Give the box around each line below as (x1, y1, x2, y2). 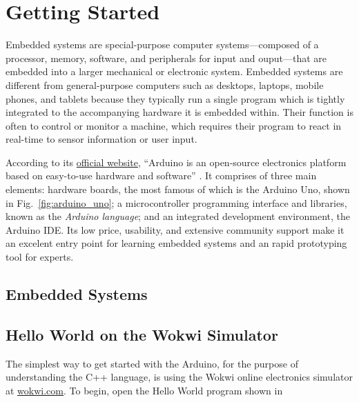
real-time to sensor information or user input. (6, 132, 197, 146)
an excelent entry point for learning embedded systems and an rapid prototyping (6, 236, 347, 250)
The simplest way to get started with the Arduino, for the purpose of (6, 356, 298, 370)
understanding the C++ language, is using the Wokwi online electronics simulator (6, 370, 353, 384)
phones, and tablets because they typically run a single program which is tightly (6, 91, 345, 105)
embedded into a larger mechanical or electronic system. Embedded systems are (6, 64, 343, 79)
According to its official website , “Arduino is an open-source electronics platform (6, 154, 347, 169)
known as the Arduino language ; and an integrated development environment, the (6, 209, 351, 223)
